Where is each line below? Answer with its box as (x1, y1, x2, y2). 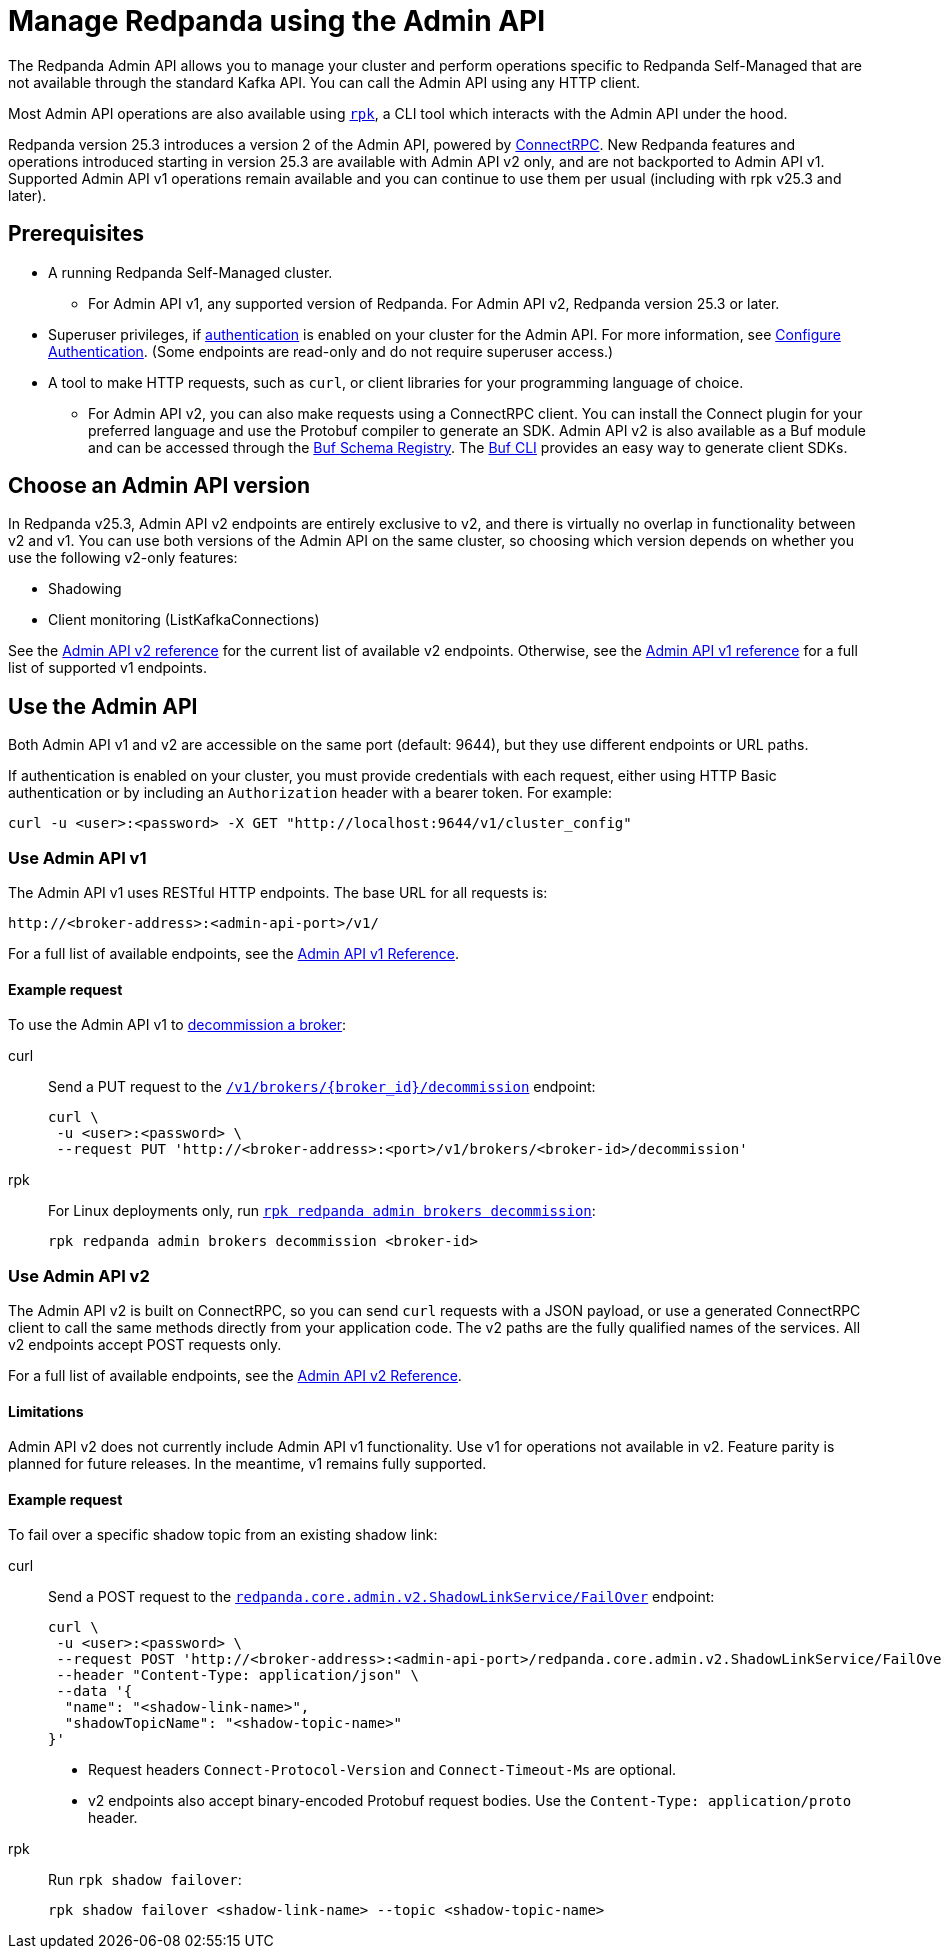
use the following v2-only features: (8, 549, 238, 567)
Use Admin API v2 (8, 1265, 150, 1286)
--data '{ (56, 1683, 133, 1700)
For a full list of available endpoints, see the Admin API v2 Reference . (8, 1367, 462, 1384)
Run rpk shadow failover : (48, 1871, 242, 1889)
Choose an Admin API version (8, 473, 311, 499)
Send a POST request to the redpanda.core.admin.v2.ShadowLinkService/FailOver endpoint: (48, 1588, 715, 1606)
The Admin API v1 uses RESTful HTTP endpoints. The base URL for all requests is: (8, 884, 548, 902)
